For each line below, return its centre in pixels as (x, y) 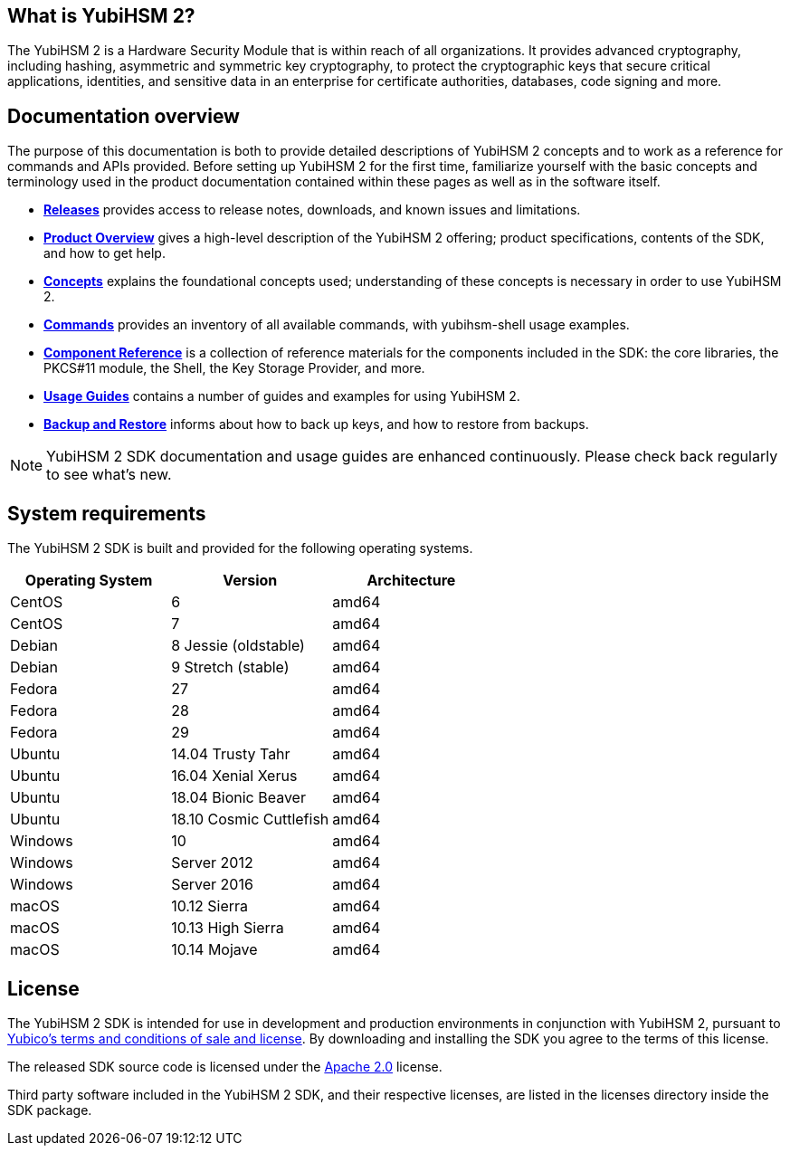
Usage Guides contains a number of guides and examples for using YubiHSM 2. (282, 396)
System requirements (107, 513)
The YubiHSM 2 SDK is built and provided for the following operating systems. (240, 548)
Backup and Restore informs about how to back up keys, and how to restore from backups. (316, 424)
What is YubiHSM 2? (101, 16)
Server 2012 (212, 863)
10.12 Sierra (210, 906)
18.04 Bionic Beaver (238, 798)
